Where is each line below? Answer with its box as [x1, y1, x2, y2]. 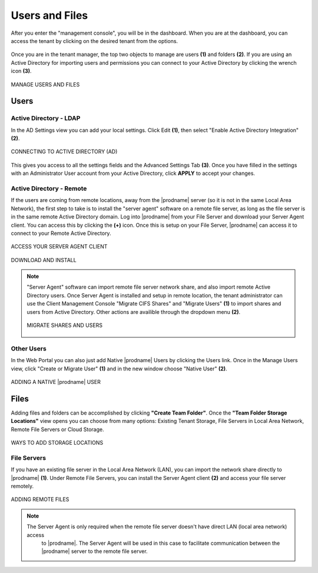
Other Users [11, 345, 47, 353]
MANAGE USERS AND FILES [11, 81, 80, 88]
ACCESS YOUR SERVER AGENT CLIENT [11, 243, 108, 250]
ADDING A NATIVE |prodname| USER [11, 378, 101, 385]
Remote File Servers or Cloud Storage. [11, 426, 104, 433]
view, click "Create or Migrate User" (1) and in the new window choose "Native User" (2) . [11, 365, 227, 372]
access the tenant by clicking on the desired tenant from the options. [11, 37, 178, 44]
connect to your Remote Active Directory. [11, 230, 111, 237]
